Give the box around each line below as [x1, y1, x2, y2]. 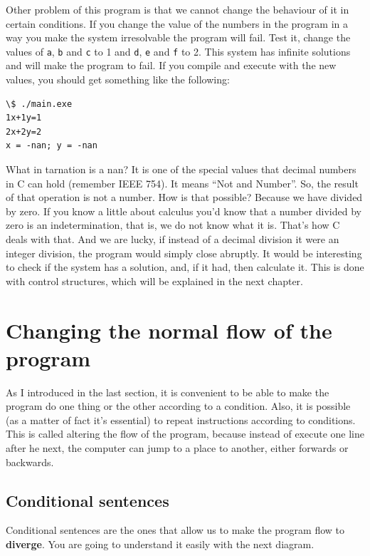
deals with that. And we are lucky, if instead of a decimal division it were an [6, 231, 339, 246]
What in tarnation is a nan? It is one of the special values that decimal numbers [6, 162, 356, 176]
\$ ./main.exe [6, 98, 73, 109]
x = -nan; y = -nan [6, 140, 97, 151]
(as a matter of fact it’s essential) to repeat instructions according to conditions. [6, 412, 356, 427]
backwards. [6, 454, 54, 469]
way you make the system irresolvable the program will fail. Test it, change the [6, 30, 351, 45]
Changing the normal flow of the [6, 315, 332, 344]
